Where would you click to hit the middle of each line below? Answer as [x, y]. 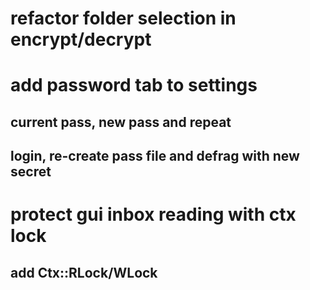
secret [31, 172]
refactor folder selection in [123, 18]
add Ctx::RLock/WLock [84, 272]
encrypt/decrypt [81, 39]
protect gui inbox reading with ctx [153, 214]
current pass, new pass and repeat [121, 122]
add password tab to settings [134, 85]
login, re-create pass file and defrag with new [155, 156]
